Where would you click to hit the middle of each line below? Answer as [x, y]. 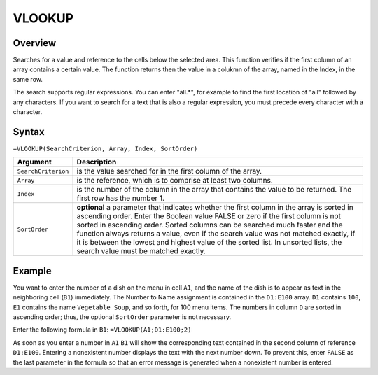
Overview [35, 43]
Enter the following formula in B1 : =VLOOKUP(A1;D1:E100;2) [102, 330]
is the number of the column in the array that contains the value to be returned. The [214, 190]
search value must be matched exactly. [141, 251]
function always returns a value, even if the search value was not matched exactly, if [216, 234]
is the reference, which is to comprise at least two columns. [175, 181]
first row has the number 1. [120, 198]
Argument [34, 162]
